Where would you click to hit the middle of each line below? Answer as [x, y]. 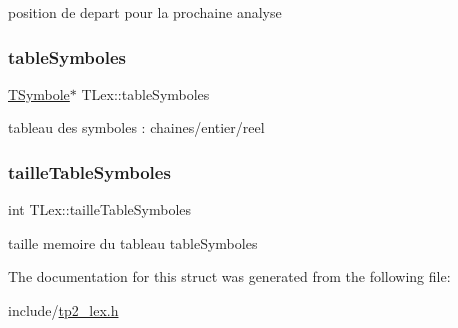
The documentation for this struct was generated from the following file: [229, 276]
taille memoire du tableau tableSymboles [133, 242]
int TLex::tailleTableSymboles [100, 209]
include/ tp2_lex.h [63, 310]
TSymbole [39, 93]
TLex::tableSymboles [145, 93]
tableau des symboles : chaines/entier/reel [136, 127]
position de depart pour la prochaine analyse [145, 12]
